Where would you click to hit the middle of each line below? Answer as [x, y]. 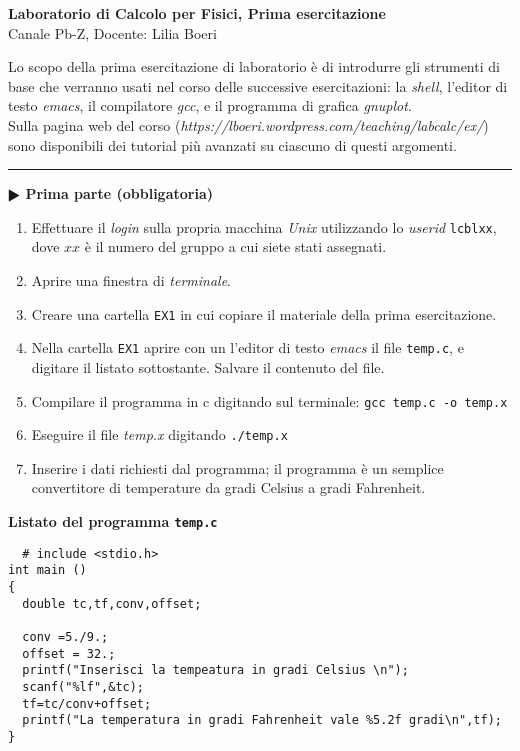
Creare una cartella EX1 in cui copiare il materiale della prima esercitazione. [264, 313]
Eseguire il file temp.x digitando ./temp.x [159, 434]
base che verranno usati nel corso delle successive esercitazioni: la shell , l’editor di [258, 85]
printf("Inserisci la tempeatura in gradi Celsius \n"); [215, 670]
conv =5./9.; [65, 636]
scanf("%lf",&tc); [83, 686]
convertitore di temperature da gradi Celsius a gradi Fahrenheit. [228, 487]
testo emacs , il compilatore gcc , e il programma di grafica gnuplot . [210, 105]
